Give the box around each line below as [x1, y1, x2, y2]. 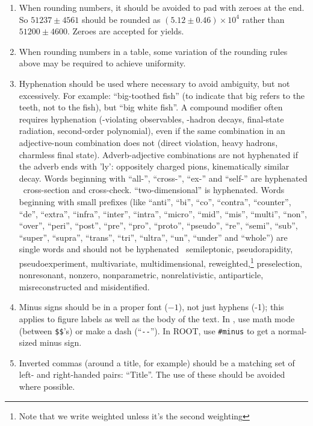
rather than [242, 13, 285, 25]
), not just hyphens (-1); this [178, 300, 284, 313]
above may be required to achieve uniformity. [19, 57, 186, 69]
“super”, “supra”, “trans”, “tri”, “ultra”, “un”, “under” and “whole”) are [19, 230, 288, 243]
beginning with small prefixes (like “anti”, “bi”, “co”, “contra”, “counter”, [19, 195, 291, 208]
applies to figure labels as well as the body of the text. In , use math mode [19, 312, 295, 325]
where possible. [19, 380, 75, 392]
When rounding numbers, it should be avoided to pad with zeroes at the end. [19, 1, 305, 13]
